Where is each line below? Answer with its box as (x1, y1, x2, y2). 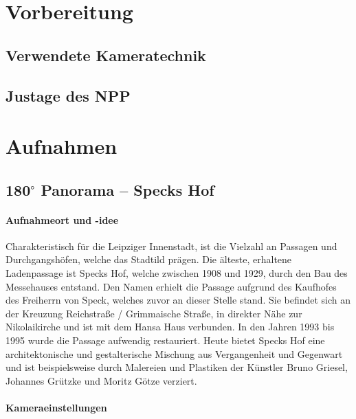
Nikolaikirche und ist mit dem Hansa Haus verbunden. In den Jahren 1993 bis (5, 319, 335, 334)
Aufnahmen (5, 132, 118, 160)
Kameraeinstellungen (5, 400, 107, 415)
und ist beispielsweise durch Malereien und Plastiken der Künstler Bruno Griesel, (5, 360, 348, 374)
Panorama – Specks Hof (41, 179, 214, 200)
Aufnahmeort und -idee (5, 212, 119, 227)
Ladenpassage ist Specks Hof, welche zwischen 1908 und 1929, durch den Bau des (5, 266, 348, 280)
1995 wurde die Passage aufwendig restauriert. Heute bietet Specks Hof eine (5, 333, 325, 348)
